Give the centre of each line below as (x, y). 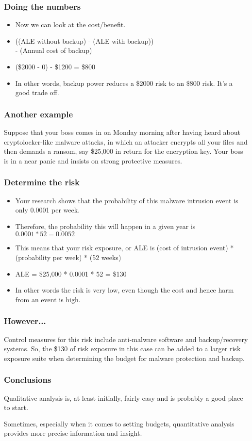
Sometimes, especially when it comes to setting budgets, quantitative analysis (119, 423)
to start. (16, 407)
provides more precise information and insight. (73, 433)
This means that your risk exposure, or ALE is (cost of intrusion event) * (125, 248)
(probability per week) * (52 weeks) (68, 257)
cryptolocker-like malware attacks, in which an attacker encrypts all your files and (126, 141)
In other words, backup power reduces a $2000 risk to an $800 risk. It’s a (124, 83)
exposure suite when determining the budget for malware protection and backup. (124, 358)
